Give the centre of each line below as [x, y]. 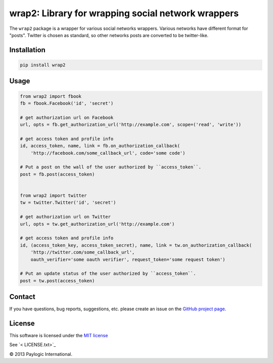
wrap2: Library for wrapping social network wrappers [124, 13]
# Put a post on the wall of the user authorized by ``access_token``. [111, 167]
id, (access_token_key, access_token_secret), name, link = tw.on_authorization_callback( [136, 245]
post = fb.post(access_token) [57, 174]
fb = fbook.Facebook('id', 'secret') [67, 103]
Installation [27, 50]
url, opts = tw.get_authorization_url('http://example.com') [97, 224]
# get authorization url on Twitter [65, 217]
